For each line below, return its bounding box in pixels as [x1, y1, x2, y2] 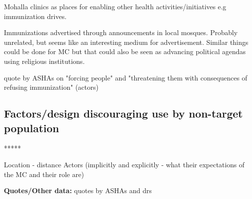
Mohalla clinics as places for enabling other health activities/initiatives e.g [4, 1, 227, 11]
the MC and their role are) [4, 169, 84, 179]
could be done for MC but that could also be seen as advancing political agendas [4, 46, 246, 57]
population [4, 120, 60, 135]
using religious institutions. [4, 56, 85, 66]
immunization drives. [4, 11, 67, 21]
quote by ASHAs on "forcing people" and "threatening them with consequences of [4, 72, 248, 82]
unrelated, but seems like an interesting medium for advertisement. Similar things [4, 37, 249, 47]
